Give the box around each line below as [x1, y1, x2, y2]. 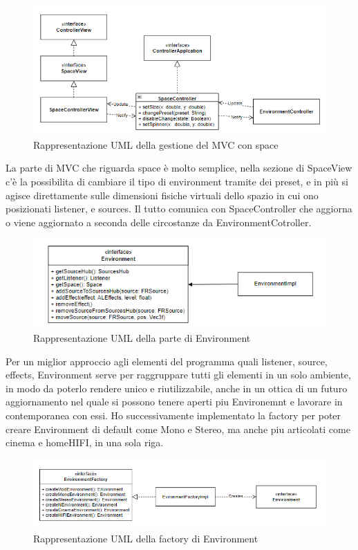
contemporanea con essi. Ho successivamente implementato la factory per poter [6, 408, 341, 423]
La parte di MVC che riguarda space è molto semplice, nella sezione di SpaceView [6, 161, 352, 175]
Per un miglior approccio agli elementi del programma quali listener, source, [6, 354, 328, 368]
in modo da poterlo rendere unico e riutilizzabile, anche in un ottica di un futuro [6, 381, 348, 395]
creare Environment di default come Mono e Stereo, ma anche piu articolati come [6, 421, 350, 436]
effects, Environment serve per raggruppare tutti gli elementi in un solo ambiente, [6, 367, 351, 382]
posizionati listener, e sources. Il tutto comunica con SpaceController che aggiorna [6, 201, 352, 216]
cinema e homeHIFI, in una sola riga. [6, 435, 164, 450]
